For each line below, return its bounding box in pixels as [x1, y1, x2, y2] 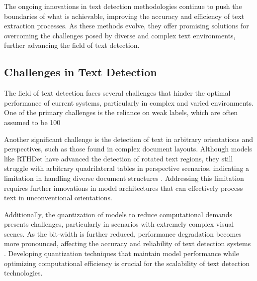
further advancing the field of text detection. [4, 40, 140, 50]
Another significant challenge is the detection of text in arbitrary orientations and [4, 134, 253, 144]
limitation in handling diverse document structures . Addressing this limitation [4, 172, 244, 183]
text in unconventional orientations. [4, 192, 112, 203]
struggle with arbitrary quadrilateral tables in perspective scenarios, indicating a [4, 163, 250, 173]
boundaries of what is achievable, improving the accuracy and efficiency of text [4, 10, 245, 21]
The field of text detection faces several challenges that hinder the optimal [4, 88, 231, 98]
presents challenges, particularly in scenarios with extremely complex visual [4, 219, 234, 229]
